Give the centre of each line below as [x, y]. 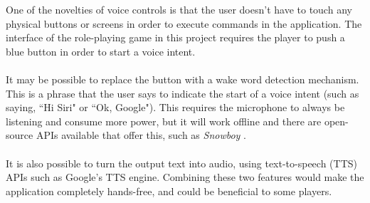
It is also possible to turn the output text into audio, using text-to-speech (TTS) [182, 163]
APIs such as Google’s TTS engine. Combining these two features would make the [185, 177]
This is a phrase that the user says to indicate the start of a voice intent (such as [183, 93]
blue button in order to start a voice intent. [101, 51]
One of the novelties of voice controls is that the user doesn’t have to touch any [179, 9]
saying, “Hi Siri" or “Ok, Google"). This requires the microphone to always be [175, 107]
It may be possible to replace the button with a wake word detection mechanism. [183, 79]
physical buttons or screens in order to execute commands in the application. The [184, 23]
